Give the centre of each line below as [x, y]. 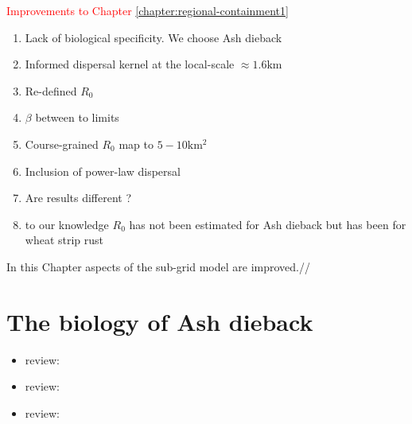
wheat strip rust [64, 240]
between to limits [77, 117]
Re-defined [51, 90]
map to [136, 144]
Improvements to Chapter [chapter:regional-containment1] [148, 10]
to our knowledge [67, 224]
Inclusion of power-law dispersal [103, 171]
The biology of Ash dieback [160, 321]
